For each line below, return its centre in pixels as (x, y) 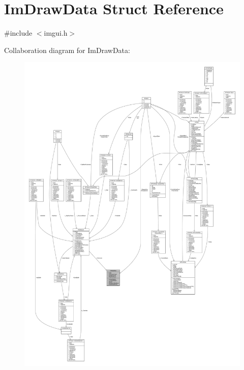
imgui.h (56, 33)
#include (18, 33)
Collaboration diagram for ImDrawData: (67, 50)
